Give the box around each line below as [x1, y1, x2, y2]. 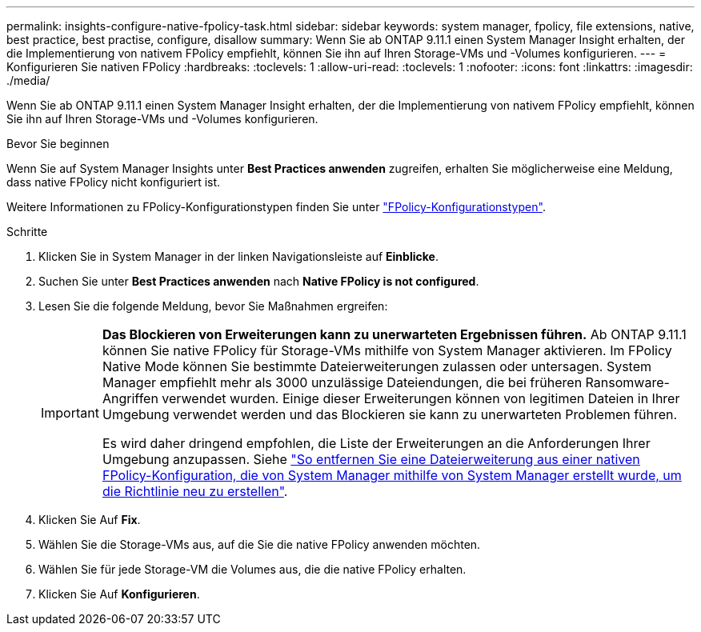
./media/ [6, 74, 50, 87]
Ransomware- [585, 374, 670, 390]
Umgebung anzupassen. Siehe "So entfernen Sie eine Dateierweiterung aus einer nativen [102, 451, 640, 467]
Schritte [6, 225, 48, 238]
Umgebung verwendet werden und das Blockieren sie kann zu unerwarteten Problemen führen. [102, 406, 678, 422]
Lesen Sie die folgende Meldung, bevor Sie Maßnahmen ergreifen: [38, 299, 388, 313]
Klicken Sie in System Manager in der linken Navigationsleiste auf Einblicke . [38, 250, 439, 263]
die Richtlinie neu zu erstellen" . [102, 483, 288, 499]
